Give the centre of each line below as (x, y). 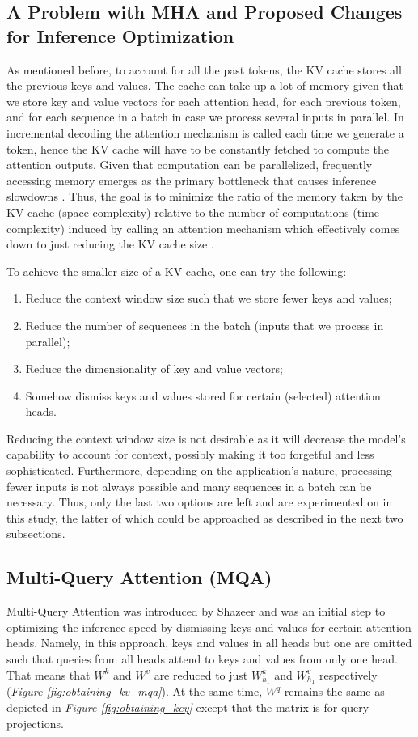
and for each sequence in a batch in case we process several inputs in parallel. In (205, 117)
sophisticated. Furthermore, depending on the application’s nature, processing (199, 470)
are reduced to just (201, 674)
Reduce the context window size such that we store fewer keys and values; (209, 298)
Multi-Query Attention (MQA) (139, 577)
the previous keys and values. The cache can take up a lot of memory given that (205, 85)
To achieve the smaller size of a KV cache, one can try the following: (177, 271)
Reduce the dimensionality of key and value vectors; (154, 368)
